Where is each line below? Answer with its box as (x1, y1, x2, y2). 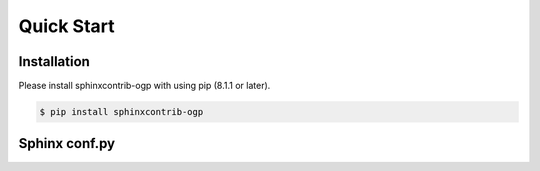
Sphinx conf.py (18, 135, 115, 152)
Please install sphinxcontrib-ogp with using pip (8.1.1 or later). (18, 80, 271, 92)
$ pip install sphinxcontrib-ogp (39, 106, 204, 118)
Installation (18, 53, 90, 70)
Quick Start (18, 15, 115, 37)
